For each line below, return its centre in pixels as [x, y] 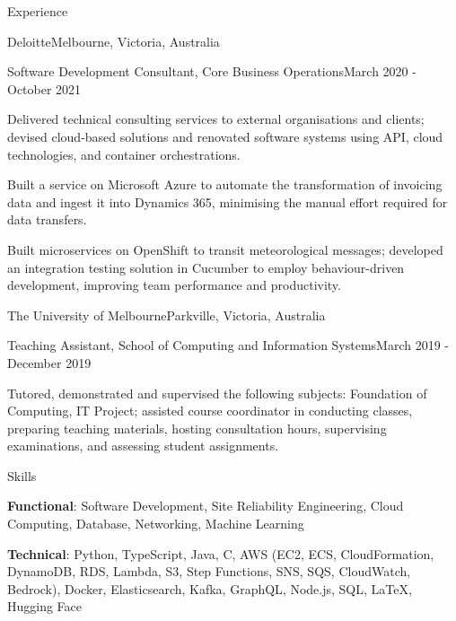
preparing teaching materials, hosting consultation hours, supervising [197, 428]
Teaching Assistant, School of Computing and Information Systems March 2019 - [228, 345]
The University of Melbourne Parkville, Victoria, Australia [167, 315]
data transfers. [47, 219]
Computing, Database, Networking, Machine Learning [156, 524]
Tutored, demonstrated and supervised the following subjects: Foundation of [217, 393]
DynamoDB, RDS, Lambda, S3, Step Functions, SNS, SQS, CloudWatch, [209, 571]
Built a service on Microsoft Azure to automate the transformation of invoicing [225, 184]
